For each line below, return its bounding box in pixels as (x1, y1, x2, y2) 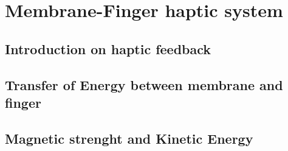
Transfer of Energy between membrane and (5, 75, 283, 94)
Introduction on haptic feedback (5, 39, 211, 58)
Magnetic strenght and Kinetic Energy (5, 128, 253, 147)
